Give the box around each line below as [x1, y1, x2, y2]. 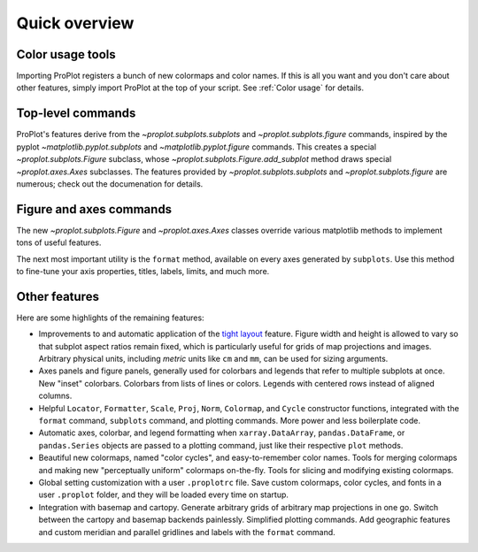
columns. [38, 390, 73, 402]
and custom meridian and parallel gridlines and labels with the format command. [38, 526, 335, 537]
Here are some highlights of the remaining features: [16, 312, 204, 323]
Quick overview [16, 13, 135, 33]
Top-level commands [16, 106, 136, 121]
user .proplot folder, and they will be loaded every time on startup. [38, 489, 289, 500]
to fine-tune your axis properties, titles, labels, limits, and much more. [16, 266, 270, 276]
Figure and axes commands [16, 202, 173, 217]
